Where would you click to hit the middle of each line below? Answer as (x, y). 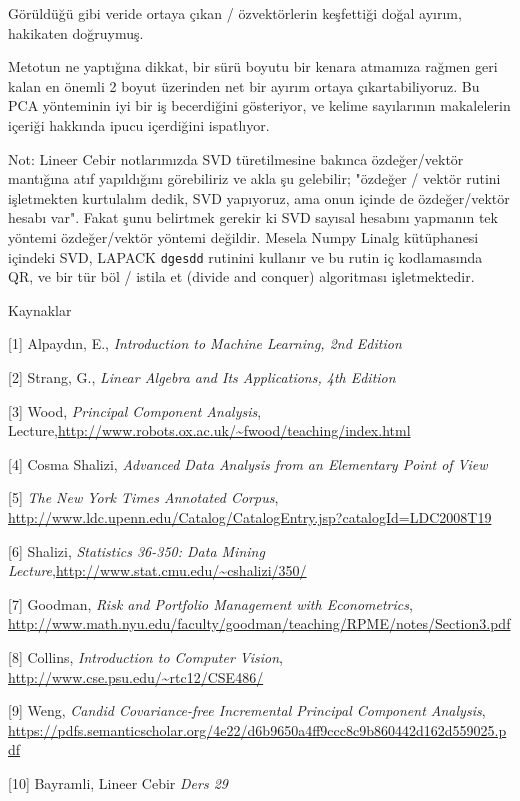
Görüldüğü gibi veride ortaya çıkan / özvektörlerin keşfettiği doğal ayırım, (235, 13)
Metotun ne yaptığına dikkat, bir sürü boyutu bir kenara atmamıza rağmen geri (253, 66)
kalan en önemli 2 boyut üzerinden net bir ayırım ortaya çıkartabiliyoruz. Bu (244, 85)
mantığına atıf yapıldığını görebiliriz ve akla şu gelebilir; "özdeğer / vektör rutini (254, 178)
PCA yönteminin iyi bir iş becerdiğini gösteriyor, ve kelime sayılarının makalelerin (259, 105)
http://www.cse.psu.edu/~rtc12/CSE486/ (136, 676)
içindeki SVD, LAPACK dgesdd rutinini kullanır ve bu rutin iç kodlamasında (245, 256)
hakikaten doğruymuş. (76, 32)
